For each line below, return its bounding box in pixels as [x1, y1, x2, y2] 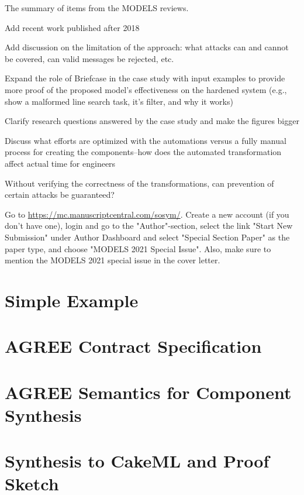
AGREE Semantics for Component [5, 380, 292, 404]
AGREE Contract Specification [5, 334, 262, 358]
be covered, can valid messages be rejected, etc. [5, 52, 174, 64]
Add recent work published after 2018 [5, 21, 140, 33]
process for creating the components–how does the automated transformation [5, 146, 282, 158]
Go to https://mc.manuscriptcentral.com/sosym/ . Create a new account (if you [5, 208, 289, 220]
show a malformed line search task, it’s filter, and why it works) [5, 95, 233, 107]
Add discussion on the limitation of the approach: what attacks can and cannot [5, 41, 289, 53]
